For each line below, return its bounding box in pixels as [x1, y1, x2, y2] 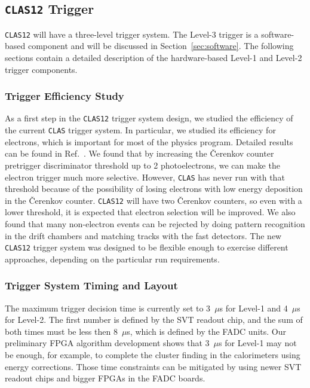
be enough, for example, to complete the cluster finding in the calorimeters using [5, 349, 300, 361]
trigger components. [5, 63, 78, 75]
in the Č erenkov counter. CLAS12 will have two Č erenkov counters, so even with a [5, 194, 302, 206]
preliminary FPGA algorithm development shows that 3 [5, 337, 210, 349]
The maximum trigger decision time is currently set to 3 [5, 301, 211, 314]
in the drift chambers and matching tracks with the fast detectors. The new [5, 229, 282, 242]
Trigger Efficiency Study [5, 88, 124, 103]
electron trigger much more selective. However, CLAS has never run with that [5, 170, 285, 183]
